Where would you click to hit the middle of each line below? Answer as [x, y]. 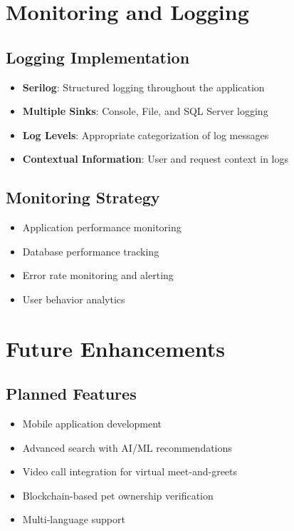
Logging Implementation [98, 57]
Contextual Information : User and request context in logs [155, 159]
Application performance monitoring [102, 227]
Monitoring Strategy [83, 197]
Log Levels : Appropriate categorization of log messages [146, 135]
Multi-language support [74, 519]
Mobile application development [92, 424]
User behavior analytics [74, 299]
